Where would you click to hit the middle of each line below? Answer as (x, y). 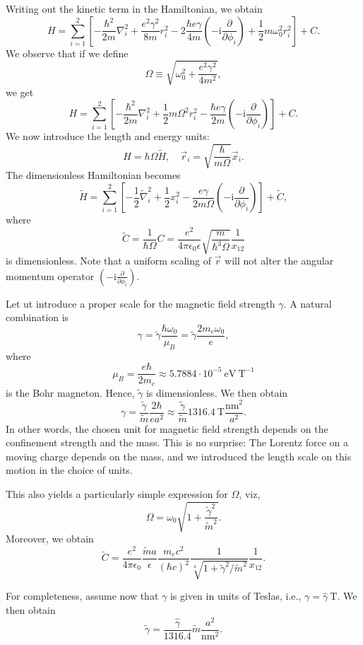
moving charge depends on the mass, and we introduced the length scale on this (179, 456)
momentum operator (50, 275)
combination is (37, 317)
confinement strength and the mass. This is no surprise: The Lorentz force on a (177, 442)
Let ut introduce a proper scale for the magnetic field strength (141, 303)
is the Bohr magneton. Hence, (70, 392)
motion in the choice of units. (69, 470)
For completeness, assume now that (82, 596)
